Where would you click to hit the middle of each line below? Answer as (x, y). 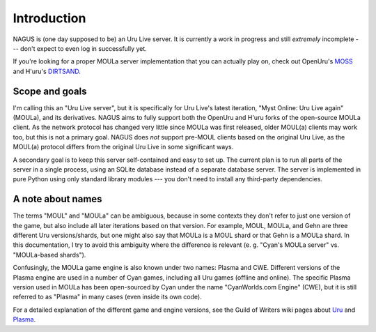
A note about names (57, 199)
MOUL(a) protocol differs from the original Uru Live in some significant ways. (123, 147)
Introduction (49, 18)
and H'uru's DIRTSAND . (47, 71)
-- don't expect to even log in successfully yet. (80, 48)
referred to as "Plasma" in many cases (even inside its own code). (107, 297)
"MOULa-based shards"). (49, 255)
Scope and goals (50, 91)
